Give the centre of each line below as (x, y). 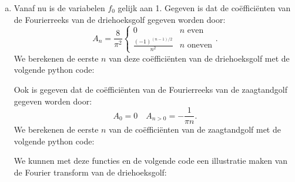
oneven (200, 45)
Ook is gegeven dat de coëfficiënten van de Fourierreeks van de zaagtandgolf (150, 89)
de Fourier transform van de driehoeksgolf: (90, 172)
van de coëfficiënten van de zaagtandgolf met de (195, 129)
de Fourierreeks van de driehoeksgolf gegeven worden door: (120, 19)
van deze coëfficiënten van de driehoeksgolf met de (199, 58)
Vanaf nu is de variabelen (59, 8)
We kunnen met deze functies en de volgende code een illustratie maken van (151, 161)
